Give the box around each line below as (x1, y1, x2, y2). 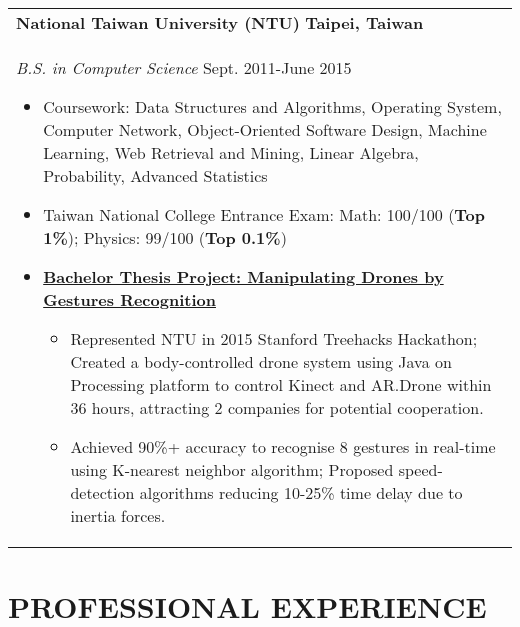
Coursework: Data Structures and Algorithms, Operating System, (43, 95, 502, 118)
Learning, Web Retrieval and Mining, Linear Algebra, (43, 141, 419, 164)
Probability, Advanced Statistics (43, 164, 268, 187)
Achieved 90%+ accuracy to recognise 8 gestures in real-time (70, 435, 496, 458)
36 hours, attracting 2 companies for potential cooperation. (70, 396, 484, 419)
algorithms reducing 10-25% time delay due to (139, 481, 463, 504)
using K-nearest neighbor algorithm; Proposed (70, 458, 394, 481)
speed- (398, 458, 443, 481)
